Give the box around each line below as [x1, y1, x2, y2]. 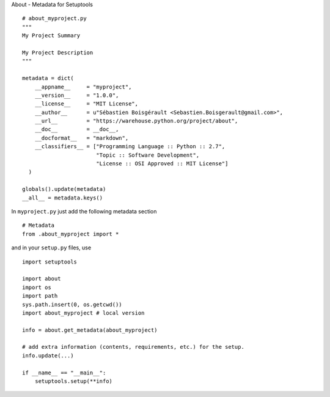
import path [22, 293, 58, 299]
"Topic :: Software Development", [95, 151, 200, 159]
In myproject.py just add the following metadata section [11, 207, 157, 215]
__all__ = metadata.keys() [22, 194, 103, 201]
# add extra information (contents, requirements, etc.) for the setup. [22, 343, 244, 351]
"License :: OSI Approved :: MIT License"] [95, 160, 229, 167]
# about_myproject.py [22, 15, 87, 22]
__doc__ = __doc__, [34, 126, 119, 133]
